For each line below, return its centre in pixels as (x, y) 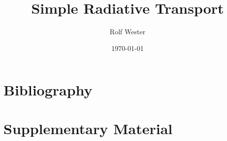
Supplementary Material (88, 128)
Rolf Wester (128, 32)
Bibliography (48, 90)
